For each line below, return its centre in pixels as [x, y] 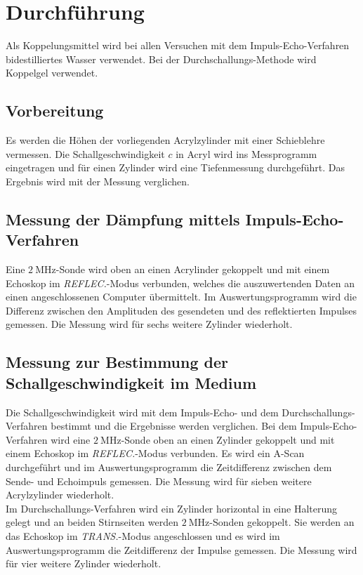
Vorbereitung [55, 111]
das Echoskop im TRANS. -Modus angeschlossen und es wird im [143, 535]
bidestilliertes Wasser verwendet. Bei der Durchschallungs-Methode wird [161, 59]
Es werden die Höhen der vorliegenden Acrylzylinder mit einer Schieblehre [165, 140]
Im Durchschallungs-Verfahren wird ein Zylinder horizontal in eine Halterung [172, 508]
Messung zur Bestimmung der [117, 362]
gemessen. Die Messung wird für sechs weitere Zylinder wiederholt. [149, 324]
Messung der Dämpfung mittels [123, 219]
